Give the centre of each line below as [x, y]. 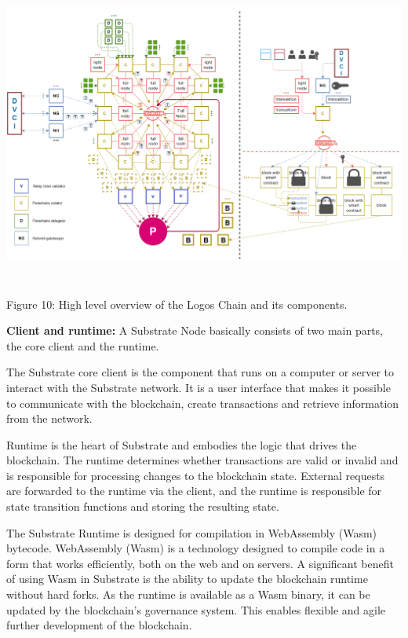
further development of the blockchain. [99, 625]
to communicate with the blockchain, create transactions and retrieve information [203, 403]
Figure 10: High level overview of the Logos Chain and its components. [177, 304]
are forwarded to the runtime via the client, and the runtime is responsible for [194, 491]
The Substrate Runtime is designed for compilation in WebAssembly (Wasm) [192, 532]
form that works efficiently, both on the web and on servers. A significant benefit [200, 563]
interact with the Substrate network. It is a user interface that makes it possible [199, 387]
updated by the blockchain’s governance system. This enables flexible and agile [196, 609]
